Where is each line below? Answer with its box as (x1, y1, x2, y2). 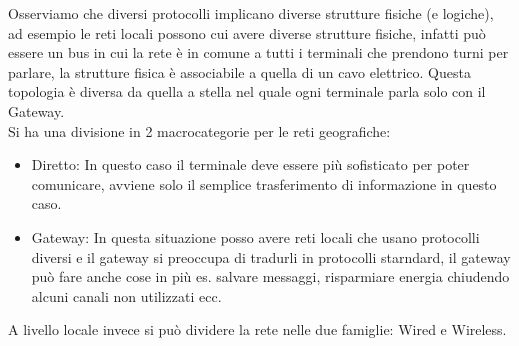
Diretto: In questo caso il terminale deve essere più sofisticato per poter (31, 154, 470, 175)
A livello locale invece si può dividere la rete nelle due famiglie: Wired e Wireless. (8, 319, 507, 340)
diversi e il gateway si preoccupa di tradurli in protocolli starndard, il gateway (31, 246, 511, 267)
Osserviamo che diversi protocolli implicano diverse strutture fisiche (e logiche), (8, 3, 494, 23)
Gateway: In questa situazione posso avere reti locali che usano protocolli (31, 226, 480, 247)
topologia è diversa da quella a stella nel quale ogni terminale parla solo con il (8, 81, 486, 102)
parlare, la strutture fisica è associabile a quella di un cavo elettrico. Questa (8, 61, 471, 82)
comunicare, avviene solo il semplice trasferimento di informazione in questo (31, 173, 497, 194)
